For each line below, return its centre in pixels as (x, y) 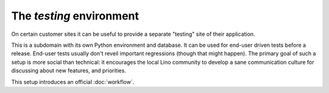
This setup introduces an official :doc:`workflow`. (73, 81)
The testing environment (75, 16)
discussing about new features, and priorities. (69, 71)
